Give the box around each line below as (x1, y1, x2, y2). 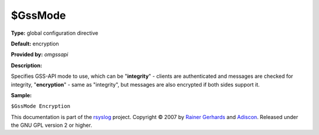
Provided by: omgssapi (11, 51, 69, 58)
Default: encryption (11, 40, 59, 47)
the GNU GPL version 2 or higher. (11, 121, 93, 129)
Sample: (11, 91, 32, 98)
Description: (11, 62, 43, 69)
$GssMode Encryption (11, 103, 71, 110)
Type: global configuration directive (11, 29, 99, 37)
